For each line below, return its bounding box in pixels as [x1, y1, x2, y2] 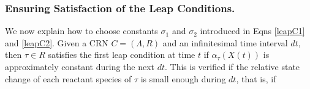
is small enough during [140, 72, 226, 85]
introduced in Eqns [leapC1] [200, 24, 305, 37]
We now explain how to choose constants [5, 24, 158, 37]
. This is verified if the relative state [165, 60, 300, 73]
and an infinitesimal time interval [162, 36, 288, 49]
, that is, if [236, 72, 276, 85]
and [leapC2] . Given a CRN [5, 36, 108, 49]
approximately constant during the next [5, 60, 155, 73]
